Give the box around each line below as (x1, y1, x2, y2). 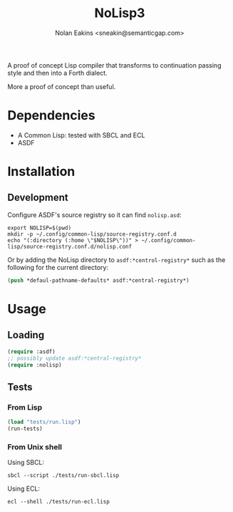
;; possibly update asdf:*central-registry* (7, 355, 142, 362)
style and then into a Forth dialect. (7, 68, 108, 77)
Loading (7, 329, 45, 341)
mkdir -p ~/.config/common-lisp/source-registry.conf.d (7, 230, 177, 238)
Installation (7, 164, 76, 179)
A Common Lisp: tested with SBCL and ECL (17, 130, 145, 140)
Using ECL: (7, 484, 41, 493)
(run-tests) (7, 425, 43, 432)
